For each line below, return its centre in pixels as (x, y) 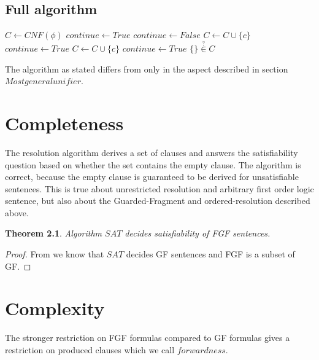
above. (17, 212)
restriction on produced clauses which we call (90, 349)
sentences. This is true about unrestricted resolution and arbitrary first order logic (159, 188)
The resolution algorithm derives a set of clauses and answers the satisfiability (152, 152)
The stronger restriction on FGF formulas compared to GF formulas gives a (148, 338)
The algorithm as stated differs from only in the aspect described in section (147, 68)
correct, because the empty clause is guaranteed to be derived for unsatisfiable (152, 177)
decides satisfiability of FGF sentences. (198, 233)
